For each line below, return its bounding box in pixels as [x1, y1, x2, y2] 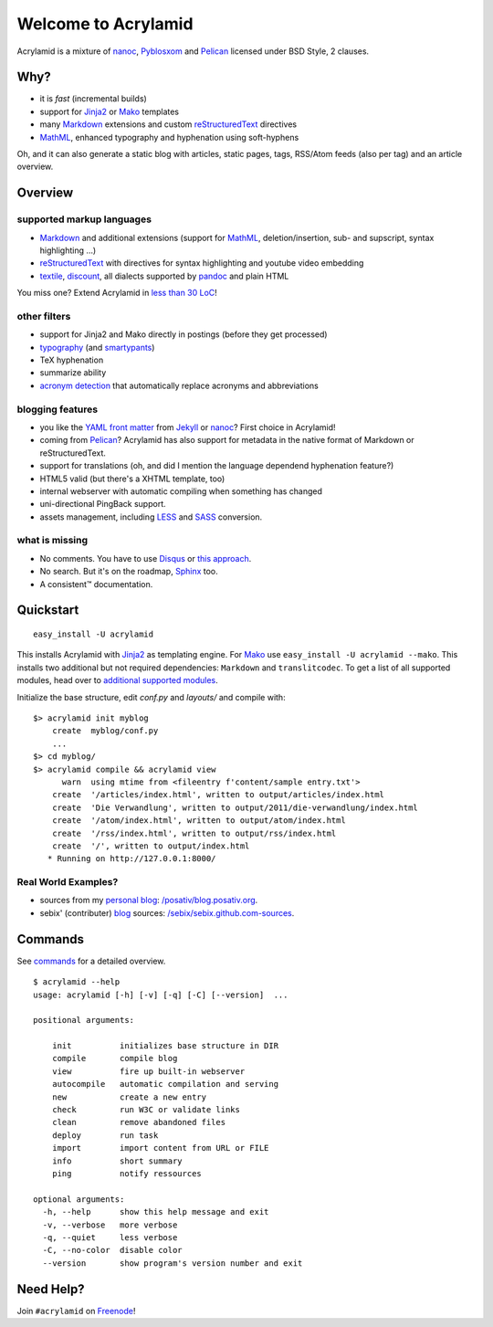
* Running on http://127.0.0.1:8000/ [47, 854, 216, 864]
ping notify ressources [51, 1168, 203, 1178]
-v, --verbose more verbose [42, 1219, 178, 1230]
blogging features [16, 403, 99, 416]
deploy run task [51, 1130, 159, 1141]
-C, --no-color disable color [42, 1245, 183, 1256]
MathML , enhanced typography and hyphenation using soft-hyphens [39, 132, 299, 142]
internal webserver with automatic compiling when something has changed [39, 485, 323, 497]
